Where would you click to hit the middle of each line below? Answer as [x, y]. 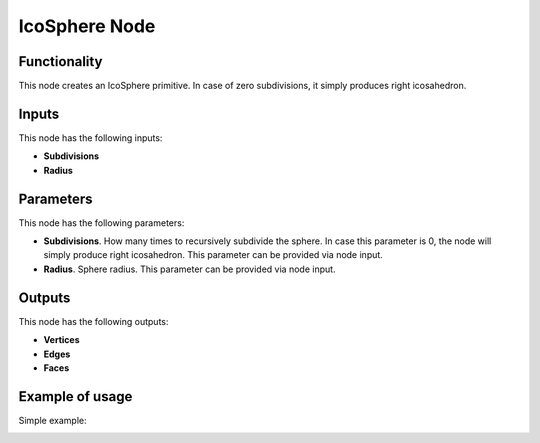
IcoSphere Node [87, 26]
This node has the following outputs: [93, 321]
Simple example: [52, 420]
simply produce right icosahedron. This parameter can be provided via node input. [213, 255]
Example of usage [75, 396]
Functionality [60, 61]
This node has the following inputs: [90, 137]
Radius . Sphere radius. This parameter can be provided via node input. [189, 269]
